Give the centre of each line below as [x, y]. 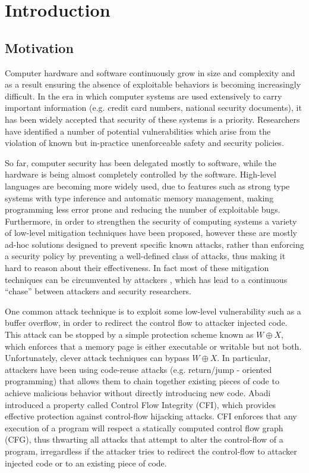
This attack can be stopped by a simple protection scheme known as [129, 334]
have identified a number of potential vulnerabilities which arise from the [138, 131]
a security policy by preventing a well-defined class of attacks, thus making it [145, 256]
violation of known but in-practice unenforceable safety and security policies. [144, 143]
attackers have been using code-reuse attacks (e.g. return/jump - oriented [138, 369]
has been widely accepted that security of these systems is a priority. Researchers [152, 119]
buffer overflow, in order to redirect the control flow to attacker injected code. [146, 323]
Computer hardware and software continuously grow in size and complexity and [150, 72]
